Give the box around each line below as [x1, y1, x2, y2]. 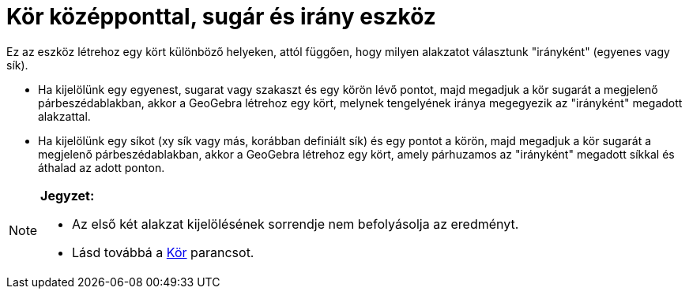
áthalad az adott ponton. [38, 160, 165, 174]
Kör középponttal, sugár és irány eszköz [6, 3, 436, 30]
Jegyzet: [40, 187, 95, 204]
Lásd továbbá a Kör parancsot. [72, 244, 254, 260]
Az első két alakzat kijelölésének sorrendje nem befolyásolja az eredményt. [72, 215, 519, 232]
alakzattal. [38, 109, 91, 123]
